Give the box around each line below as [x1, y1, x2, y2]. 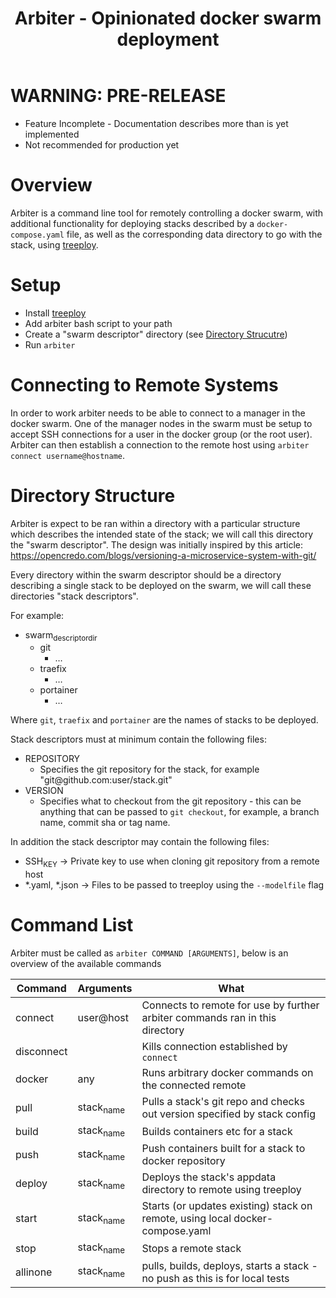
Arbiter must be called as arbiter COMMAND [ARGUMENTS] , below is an [10, 947, 289, 959]
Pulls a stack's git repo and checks [141, 1095, 305, 1109]
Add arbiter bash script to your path [24, 317, 173, 329]
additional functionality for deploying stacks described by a [10, 217, 255, 229]
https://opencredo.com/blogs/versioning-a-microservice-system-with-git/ [10, 549, 317, 561]
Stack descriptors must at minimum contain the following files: [10, 733, 267, 746]
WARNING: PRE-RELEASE [10, 85, 227, 107]
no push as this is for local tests [141, 1271, 290, 1285]
